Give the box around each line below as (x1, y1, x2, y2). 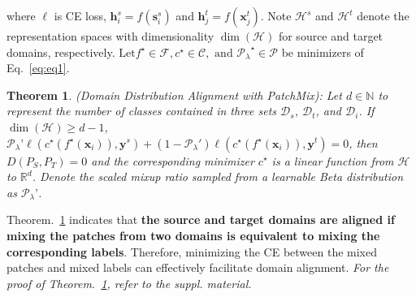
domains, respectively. (6, 43, 115, 60)
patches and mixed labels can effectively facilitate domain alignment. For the (6, 259, 389, 276)
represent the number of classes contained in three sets (6, 102, 277, 119)
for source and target (278, 28, 383, 44)
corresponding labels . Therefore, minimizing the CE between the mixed (6, 243, 378, 260)
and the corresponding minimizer (91, 152, 254, 169)
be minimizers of (281, 43, 364, 60)
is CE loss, (54, 7, 106, 24)
